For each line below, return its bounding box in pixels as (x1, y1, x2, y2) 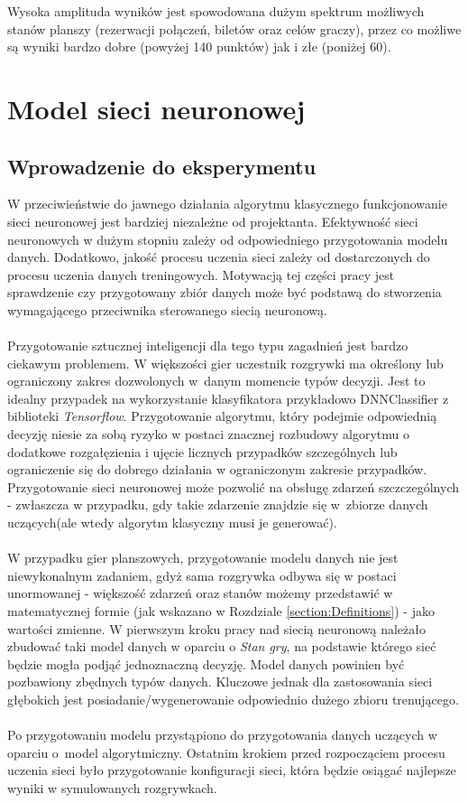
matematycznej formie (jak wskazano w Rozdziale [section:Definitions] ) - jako (7, 602, 435, 621)
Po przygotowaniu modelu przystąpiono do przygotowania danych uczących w (7, 725, 437, 744)
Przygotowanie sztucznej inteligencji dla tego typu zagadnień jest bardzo (7, 336, 408, 355)
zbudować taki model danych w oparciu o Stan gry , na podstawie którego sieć (7, 637, 436, 656)
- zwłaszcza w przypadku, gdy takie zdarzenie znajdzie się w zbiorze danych (7, 495, 428, 514)
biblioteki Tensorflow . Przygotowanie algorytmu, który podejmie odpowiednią (7, 406, 437, 425)
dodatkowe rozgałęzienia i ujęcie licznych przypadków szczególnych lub (7, 442, 398, 461)
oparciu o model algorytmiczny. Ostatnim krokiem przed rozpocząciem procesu (7, 742, 445, 761)
